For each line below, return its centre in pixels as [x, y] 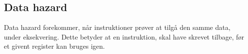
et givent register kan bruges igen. [54, 46]
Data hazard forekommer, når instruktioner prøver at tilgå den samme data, [117, 27]
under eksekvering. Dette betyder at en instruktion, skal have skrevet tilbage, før [124, 36]
